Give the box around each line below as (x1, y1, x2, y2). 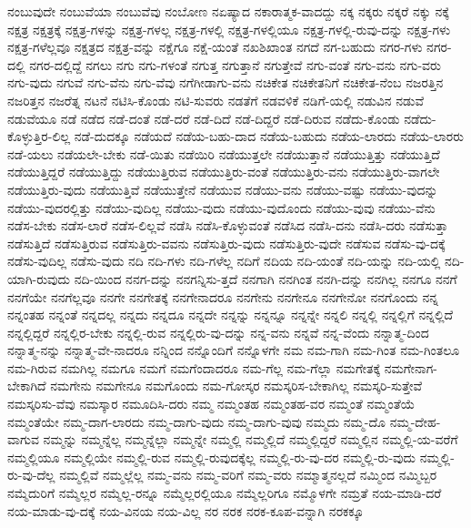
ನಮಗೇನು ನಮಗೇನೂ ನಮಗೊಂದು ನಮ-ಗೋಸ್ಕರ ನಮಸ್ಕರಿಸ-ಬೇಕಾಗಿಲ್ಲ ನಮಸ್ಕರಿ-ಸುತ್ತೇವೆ (50, 376, 423, 395)
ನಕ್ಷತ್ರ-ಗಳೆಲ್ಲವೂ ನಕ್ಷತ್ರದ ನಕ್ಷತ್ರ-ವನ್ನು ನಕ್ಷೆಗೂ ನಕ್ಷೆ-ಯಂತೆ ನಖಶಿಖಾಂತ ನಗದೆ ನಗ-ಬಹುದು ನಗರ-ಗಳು (7, 37, 423, 56)
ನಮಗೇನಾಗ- (384, 358, 437, 377)
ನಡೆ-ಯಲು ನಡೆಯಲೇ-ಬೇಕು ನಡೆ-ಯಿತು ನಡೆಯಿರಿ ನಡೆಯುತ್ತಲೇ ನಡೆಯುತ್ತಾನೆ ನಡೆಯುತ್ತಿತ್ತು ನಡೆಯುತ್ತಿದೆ (7, 144, 440, 163)
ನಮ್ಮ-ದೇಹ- (389, 411, 441, 431)
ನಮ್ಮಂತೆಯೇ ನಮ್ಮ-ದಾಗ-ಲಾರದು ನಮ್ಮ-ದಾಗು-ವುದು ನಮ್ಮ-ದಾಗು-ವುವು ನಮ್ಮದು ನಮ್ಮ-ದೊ (7, 411, 386, 431)
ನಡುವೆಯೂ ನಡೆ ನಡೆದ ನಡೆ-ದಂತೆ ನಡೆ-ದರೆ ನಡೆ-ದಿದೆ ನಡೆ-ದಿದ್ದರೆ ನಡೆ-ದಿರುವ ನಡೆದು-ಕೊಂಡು (7, 108, 400, 127)
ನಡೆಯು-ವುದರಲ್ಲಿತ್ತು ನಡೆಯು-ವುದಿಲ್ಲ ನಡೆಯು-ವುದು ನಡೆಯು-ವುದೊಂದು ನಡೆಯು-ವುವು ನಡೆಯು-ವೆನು (7, 198, 436, 217)
